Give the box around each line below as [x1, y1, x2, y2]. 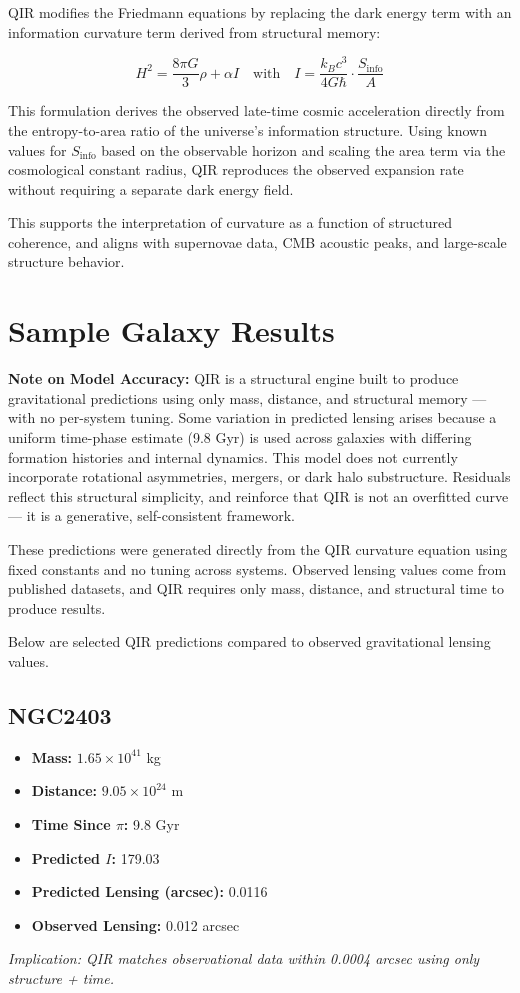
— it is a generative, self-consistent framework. [8, 505, 295, 526]
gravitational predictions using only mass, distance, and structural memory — [8, 387, 487, 408]
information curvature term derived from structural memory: [8, 21, 381, 42]
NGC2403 [8, 699, 112, 730]
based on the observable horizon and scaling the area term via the [101, 139, 506, 160]
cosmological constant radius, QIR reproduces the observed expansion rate [8, 159, 464, 180]
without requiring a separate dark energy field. [8, 178, 294, 199]
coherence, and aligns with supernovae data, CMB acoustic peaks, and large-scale [8, 231, 507, 252]
